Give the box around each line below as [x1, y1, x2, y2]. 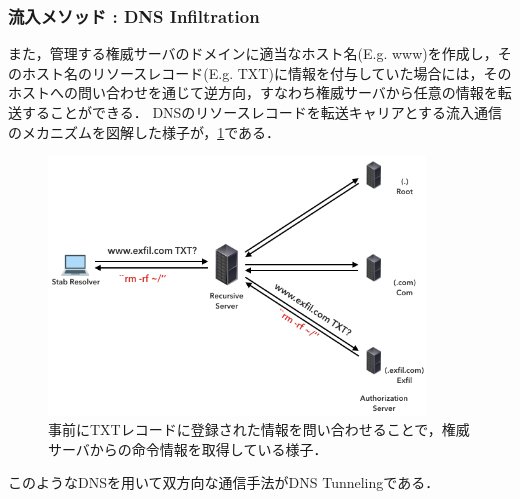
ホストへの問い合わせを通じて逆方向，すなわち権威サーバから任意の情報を [8, 82, 498, 103]
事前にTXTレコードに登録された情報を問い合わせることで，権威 [48, 419, 470, 440]
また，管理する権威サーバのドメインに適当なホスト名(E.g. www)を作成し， [8, 43, 498, 64]
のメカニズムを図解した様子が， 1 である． [8, 121, 281, 142]
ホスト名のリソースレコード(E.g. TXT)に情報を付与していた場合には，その [21, 62, 512, 83]
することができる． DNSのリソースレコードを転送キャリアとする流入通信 [21, 102, 502, 122]
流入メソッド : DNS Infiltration [8, 3, 260, 28]
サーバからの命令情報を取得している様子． [48, 438, 328, 459]
